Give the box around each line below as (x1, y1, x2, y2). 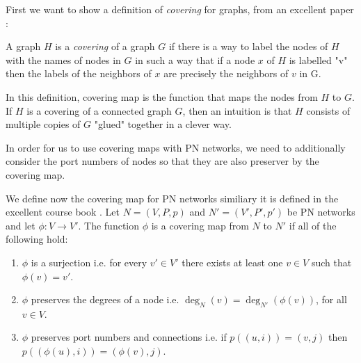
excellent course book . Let (6, 204, 120, 219)
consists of (306, 103, 351, 118)
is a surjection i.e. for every (31, 255, 147, 269)
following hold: (6, 232, 68, 246)
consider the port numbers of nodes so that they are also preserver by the (6, 154, 319, 168)
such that (311, 255, 352, 269)
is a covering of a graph (55, 39, 155, 54)
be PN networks (287, 204, 355, 219)
